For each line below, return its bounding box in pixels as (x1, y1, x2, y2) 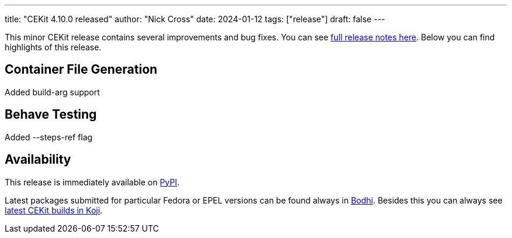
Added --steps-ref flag (5, 132, 93, 142)
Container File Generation (5, 62, 158, 77)
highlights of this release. (5, 42, 102, 52)
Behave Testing (5, 107, 97, 122)
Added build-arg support (5, 87, 100, 97)
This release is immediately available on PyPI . (5, 177, 180, 187)
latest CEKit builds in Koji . (5, 205, 103, 215)
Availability (5, 152, 71, 167)
